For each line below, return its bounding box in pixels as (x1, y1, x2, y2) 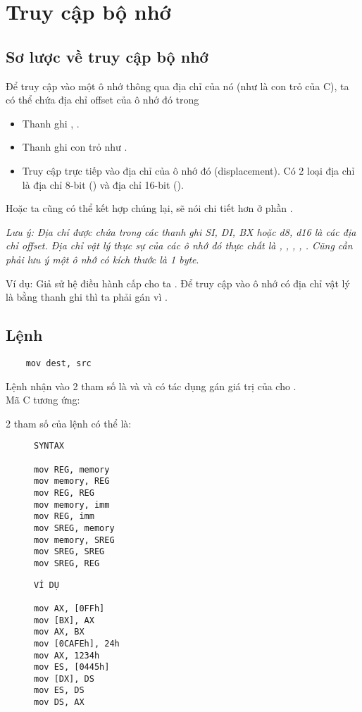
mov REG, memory (34, 464, 110, 475)
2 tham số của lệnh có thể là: (6, 416, 132, 430)
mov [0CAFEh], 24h (34, 638, 120, 649)
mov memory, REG (34, 476, 110, 487)
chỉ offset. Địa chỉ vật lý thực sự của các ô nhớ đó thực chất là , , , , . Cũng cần (6, 238, 353, 253)
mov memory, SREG (34, 535, 115, 545)
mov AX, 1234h (34, 650, 100, 661)
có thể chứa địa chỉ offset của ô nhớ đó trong (6, 92, 199, 107)
